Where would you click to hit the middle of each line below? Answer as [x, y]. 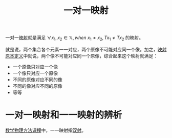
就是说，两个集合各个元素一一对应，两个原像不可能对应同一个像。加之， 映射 [86, 49]
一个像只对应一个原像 [35, 73]
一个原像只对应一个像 [35, 67]
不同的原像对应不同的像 [37, 80]
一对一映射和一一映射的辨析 [64, 115]
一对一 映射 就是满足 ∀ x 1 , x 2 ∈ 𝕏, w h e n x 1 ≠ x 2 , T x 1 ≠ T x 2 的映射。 [74, 38]
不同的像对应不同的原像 [37, 86]
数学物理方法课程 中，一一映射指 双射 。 [46, 130]
